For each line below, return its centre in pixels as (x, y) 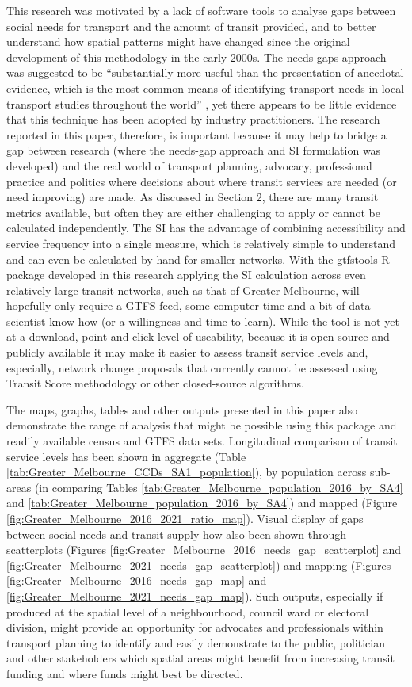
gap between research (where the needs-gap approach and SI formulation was (194, 150)
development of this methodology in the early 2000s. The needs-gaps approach (196, 57)
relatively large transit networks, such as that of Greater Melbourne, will (183, 290)
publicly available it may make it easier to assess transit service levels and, (187, 352)
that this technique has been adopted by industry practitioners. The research (193, 119)
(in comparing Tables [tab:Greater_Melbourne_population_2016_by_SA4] (219, 487)
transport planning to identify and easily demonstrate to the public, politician (196, 642)
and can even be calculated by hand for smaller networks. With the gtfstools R (198, 259)
